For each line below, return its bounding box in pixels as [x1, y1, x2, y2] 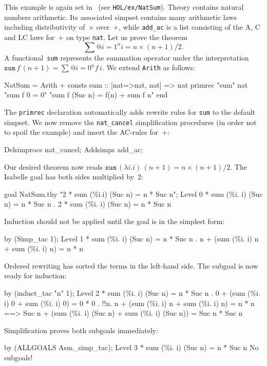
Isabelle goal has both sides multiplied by [4, 171, 135, 182]
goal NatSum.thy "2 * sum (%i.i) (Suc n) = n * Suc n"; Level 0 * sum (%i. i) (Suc [4, 188, 263, 199]
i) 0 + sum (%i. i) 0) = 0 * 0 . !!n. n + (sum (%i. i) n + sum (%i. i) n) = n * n [4, 297, 255, 308]
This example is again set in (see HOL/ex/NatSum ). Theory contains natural [4, 2, 244, 12]
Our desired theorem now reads [4, 161, 103, 172]
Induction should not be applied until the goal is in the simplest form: [4, 215, 224, 226]
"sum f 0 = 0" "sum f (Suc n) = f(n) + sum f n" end [4, 89, 168, 100]
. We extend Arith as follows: [102, 62, 195, 73]
